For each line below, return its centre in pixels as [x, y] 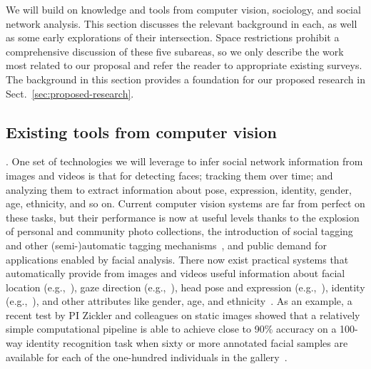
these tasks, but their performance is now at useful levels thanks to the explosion [183, 217]
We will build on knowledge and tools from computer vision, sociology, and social [183, 9]
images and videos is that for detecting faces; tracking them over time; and [169, 175]
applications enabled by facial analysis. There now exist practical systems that [177, 259]
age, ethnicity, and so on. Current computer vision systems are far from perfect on [185, 203]
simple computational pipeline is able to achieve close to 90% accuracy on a [171, 329]
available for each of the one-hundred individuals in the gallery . [147, 357]
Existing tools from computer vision [141, 131]
